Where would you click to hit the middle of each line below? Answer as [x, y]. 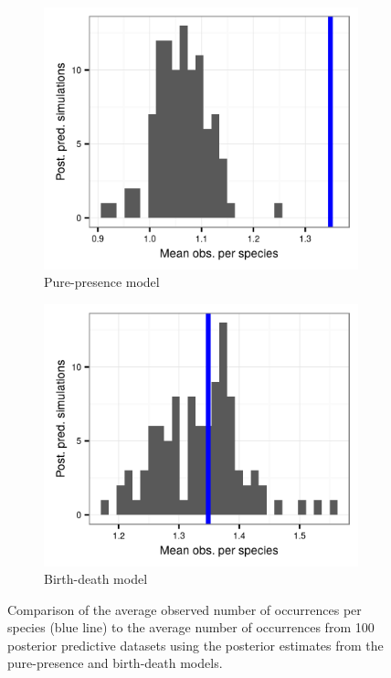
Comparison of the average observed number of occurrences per [185, 609]
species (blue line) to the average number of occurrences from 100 [191, 627]
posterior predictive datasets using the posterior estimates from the [195, 645]
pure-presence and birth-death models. [115, 663]
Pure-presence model [102, 282]
